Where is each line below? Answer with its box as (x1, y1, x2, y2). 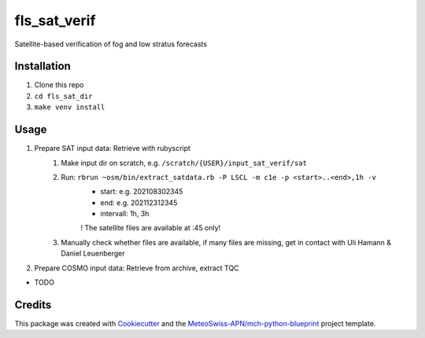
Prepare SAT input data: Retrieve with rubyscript (34, 144, 190, 153)
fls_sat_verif (14, 12, 96, 29)
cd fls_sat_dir (34, 91, 94, 101)
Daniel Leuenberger (61, 248, 125, 259)
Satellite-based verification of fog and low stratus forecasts (14, 39, 208, 49)
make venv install (34, 103, 105, 112)
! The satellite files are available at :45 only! (80, 223, 221, 233)
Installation (14, 60, 71, 73)
